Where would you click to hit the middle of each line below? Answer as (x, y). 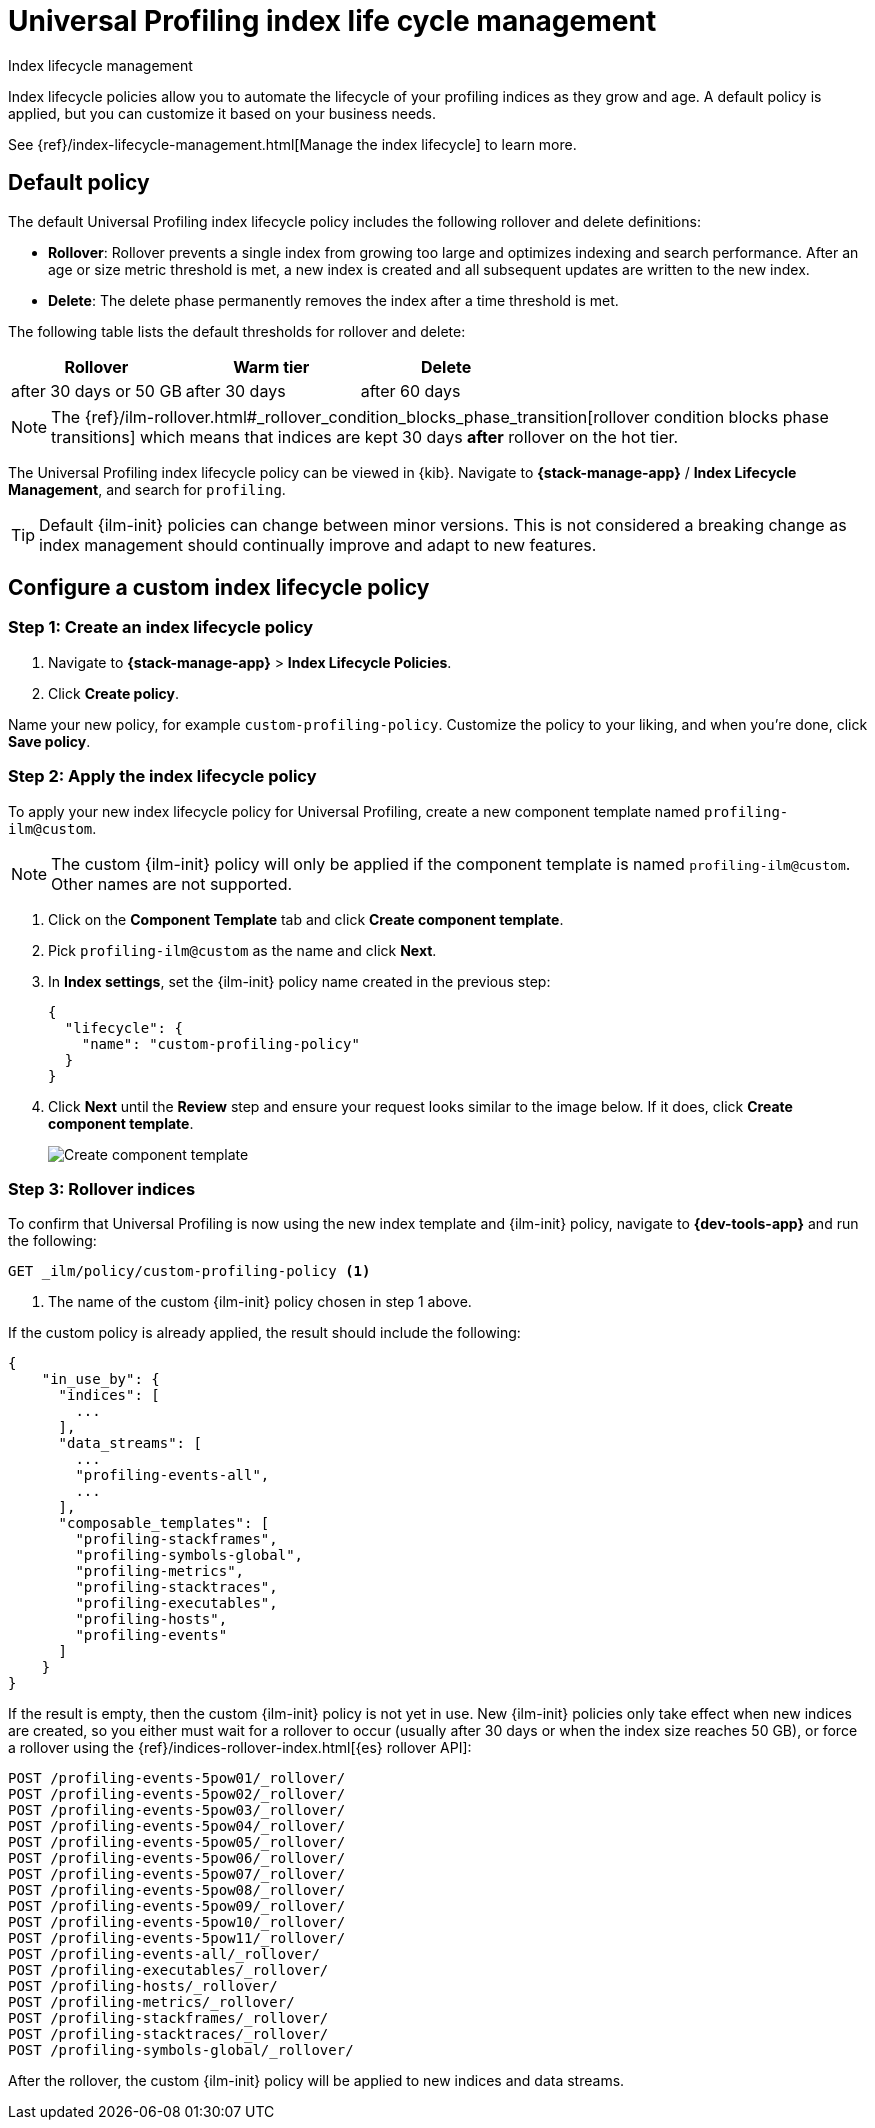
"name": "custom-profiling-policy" (220, 1043)
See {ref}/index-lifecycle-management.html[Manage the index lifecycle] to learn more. (292, 144)
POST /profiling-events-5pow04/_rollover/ (177, 1826)
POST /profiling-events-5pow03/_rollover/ (177, 1810)
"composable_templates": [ (164, 1523)
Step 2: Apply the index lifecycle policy (162, 776)
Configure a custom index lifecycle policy (219, 588)
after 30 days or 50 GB (96, 390)
